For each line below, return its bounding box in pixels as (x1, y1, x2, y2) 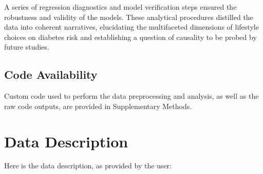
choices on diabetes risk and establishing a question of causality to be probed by (4, 31, 257, 42)
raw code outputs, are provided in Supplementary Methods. (4, 100, 192, 111)
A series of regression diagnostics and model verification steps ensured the (4, 2, 237, 12)
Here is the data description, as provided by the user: (4, 160, 172, 171)
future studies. (4, 41, 49, 52)
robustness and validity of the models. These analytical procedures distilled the (4, 11, 253, 22)
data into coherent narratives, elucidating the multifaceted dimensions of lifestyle (4, 21, 259, 32)
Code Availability (4, 67, 98, 82)
